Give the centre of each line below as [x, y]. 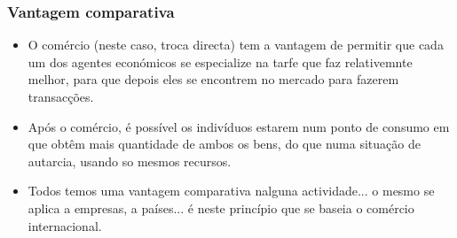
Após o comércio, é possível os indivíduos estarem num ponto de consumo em [239, 126]
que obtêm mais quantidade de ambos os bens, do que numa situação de [224, 144]
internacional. [65, 225]
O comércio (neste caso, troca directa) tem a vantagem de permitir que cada [236, 45]
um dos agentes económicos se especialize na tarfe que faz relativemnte [220, 61]
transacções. [61, 96]
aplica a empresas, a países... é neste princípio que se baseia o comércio [221, 207]
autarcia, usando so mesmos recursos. [130, 161]
